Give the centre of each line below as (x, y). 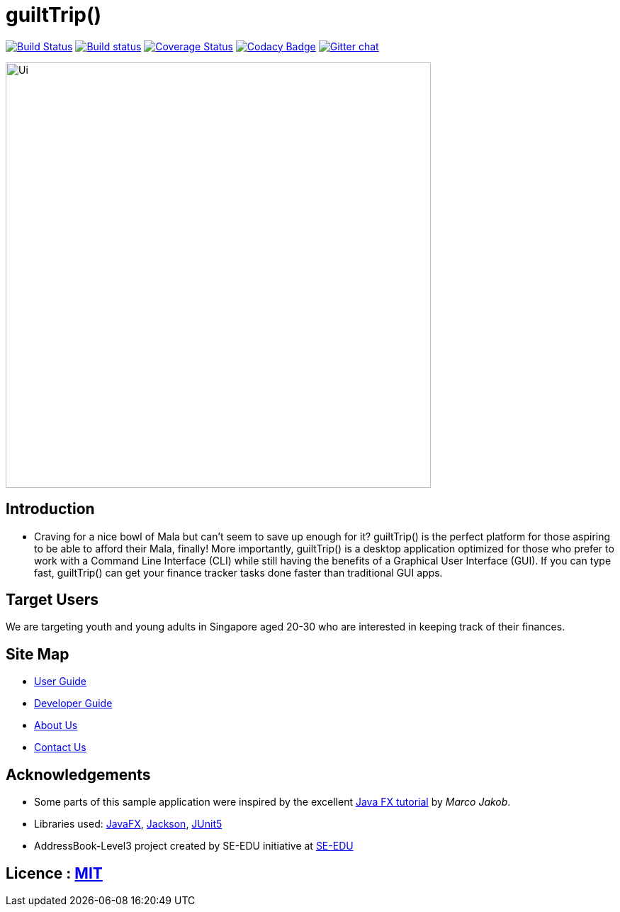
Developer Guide (73, 704)
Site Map (38, 654)
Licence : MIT (54, 873)
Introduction (50, 509)
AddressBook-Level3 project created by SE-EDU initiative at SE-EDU (194, 846)
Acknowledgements (78, 774)
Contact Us (60, 747)
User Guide (61, 682)
